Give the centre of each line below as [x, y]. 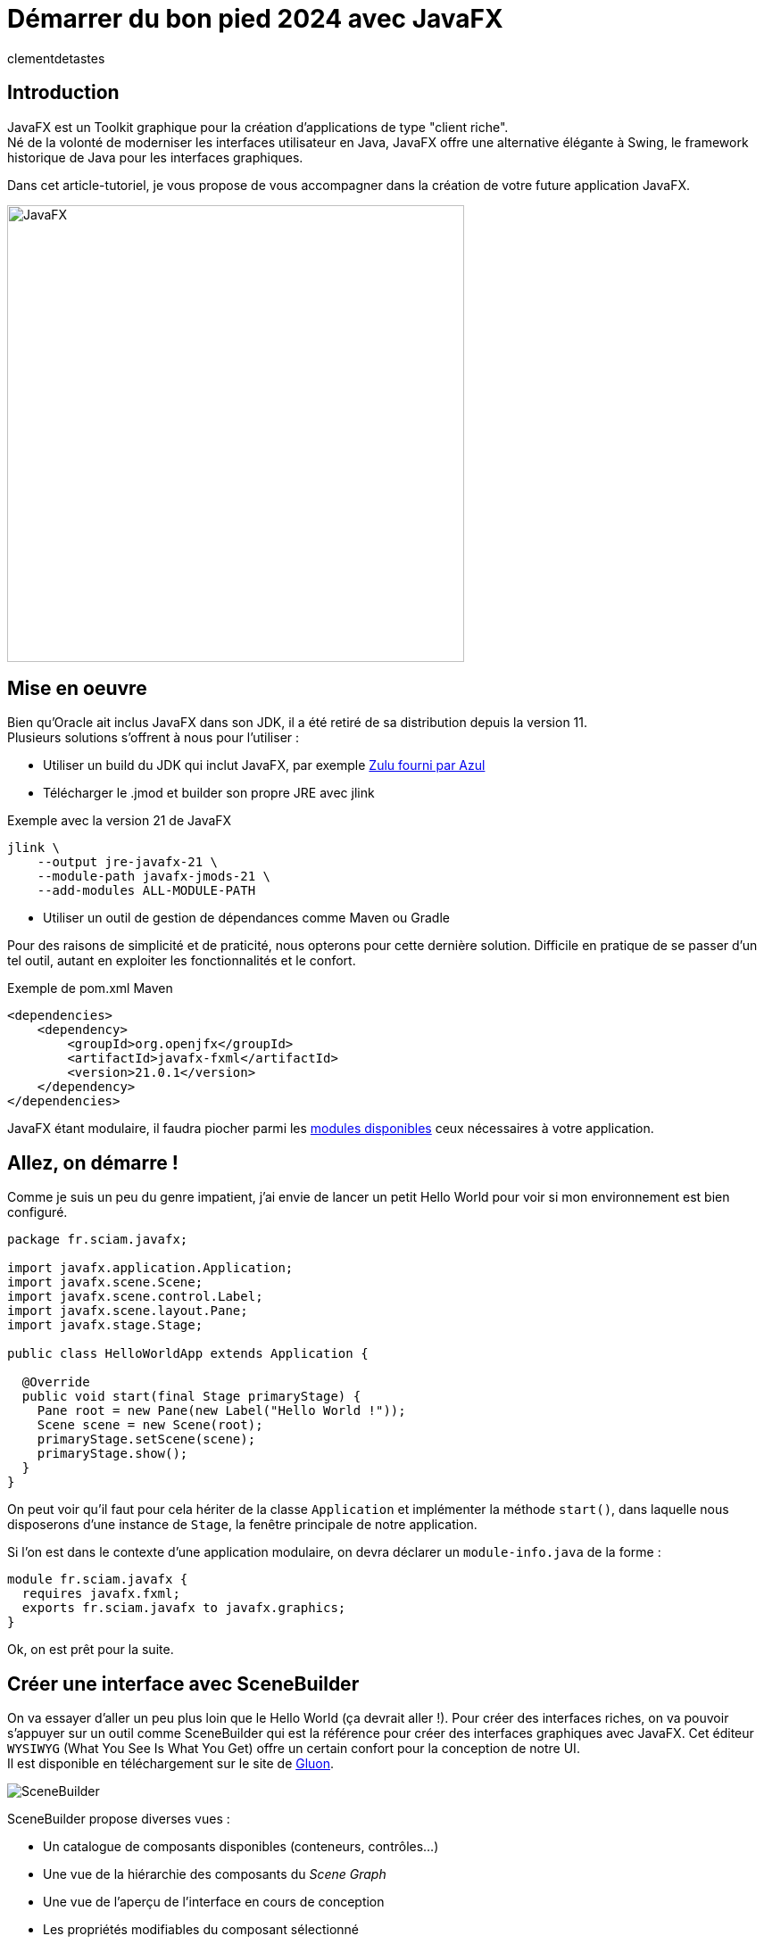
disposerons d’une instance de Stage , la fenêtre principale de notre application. [242, 1525]
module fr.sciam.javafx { [98, 1580]
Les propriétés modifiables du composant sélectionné [201, 1930]
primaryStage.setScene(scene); [146, 1439]
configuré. [37, 1212]
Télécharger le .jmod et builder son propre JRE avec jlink [209, 793]
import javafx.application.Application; [150, 1268]
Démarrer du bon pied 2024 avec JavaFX [255, 19]
